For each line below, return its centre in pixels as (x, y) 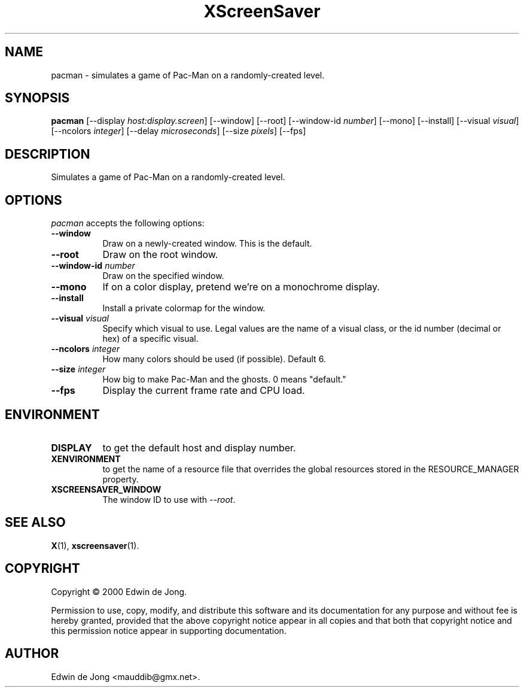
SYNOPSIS (37, 98)
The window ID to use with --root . (169, 499)
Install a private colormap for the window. (184, 308)
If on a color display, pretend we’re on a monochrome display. (241, 287)
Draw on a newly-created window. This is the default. (207, 244)
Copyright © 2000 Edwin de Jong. (119, 591)
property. (121, 479)
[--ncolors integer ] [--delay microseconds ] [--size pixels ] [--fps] (179, 131)
